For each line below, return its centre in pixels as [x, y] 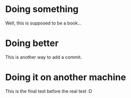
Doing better [32, 43]
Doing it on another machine [66, 77]
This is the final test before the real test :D [49, 91]
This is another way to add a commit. [44, 57]
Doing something [42, 9]
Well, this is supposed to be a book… [43, 23]
